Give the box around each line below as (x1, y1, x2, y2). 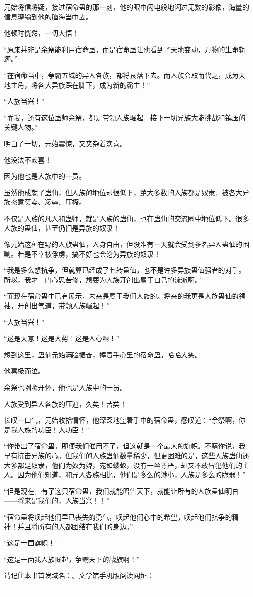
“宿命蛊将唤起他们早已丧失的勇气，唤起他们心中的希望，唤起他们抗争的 (4, 511, 232, 522)
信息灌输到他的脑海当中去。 (4, 11, 92, 21)
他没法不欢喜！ (4, 154, 52, 165)
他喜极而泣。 (4, 366, 45, 376)
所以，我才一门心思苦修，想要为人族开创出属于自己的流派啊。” (4, 274, 201, 284)
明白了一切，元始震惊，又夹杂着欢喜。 (4, 138, 126, 148)
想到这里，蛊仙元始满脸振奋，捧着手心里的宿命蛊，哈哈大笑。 (4, 349, 201, 359)
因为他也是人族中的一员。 (4, 171, 86, 181)
